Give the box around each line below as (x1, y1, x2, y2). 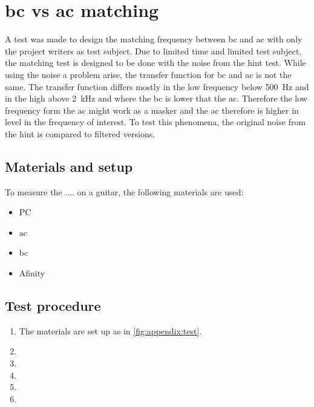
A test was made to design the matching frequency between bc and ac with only (5, 33, 303, 45)
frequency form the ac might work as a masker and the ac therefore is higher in (5, 103, 299, 116)
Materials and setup (5, 157, 133, 175)
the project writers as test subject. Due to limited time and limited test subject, (5, 44, 302, 57)
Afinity (19, 267, 45, 279)
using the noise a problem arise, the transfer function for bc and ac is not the (5, 68, 292, 80)
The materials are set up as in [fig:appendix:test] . (19, 324, 202, 337)
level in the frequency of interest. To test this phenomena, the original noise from (5, 116, 306, 128)
